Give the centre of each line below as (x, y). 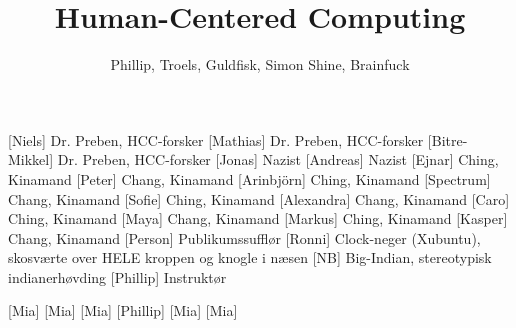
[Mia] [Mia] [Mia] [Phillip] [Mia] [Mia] (123, 310)
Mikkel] (31, 159)
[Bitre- (447, 139)
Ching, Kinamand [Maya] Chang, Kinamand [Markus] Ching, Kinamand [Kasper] (258, 218)
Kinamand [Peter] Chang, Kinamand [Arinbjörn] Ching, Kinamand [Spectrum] (249, 178)
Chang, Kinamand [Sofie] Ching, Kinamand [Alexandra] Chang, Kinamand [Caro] (259, 198)
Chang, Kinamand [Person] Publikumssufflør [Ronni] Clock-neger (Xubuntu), (244, 237)
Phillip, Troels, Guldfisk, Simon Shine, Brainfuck (260, 64)
